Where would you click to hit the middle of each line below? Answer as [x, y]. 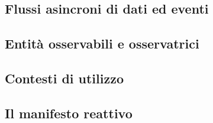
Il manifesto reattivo [69, 113]
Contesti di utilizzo [64, 78]
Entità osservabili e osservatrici [102, 43]
